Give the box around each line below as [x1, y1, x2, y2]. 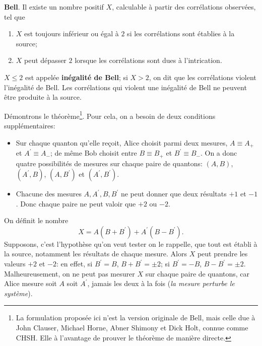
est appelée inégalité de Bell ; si [25, 72, 128, 82]
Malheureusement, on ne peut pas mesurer [4, 268, 135, 279]
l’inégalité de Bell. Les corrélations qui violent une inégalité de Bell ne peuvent [4, 82, 247, 92]
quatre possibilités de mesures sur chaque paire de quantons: [16, 158, 203, 168]
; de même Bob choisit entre [50, 148, 137, 158]
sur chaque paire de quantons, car [145, 268, 250, 279]
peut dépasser [24, 55, 67, 65]
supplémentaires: [4, 120, 55, 130]
